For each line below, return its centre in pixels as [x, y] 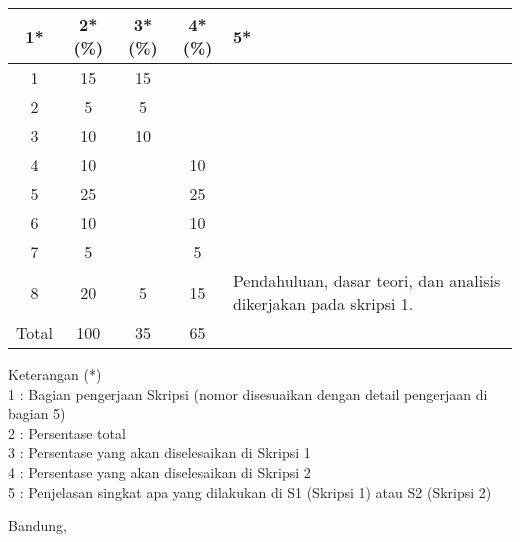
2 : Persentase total [67, 432]
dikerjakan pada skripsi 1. [323, 303]
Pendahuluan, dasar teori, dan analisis [366, 280]
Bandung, [37, 525]
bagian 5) [37, 413]
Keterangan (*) [55, 374]
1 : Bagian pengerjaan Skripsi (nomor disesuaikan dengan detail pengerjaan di [248, 393]
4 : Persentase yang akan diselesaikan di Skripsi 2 [159, 471]
